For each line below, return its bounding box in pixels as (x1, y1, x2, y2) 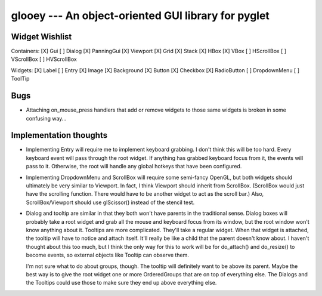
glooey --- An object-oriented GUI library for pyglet (11, 9, 270, 22)
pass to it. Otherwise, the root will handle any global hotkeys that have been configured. (26, 163, 242, 170)
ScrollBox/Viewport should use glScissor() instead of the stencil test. (26, 199, 195, 206)
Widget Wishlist (11, 32, 72, 42)
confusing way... (26, 115, 67, 122)
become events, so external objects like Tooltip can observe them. (26, 251, 189, 259)
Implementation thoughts (11, 130, 107, 140)
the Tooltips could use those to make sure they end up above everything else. (26, 279, 217, 286)
